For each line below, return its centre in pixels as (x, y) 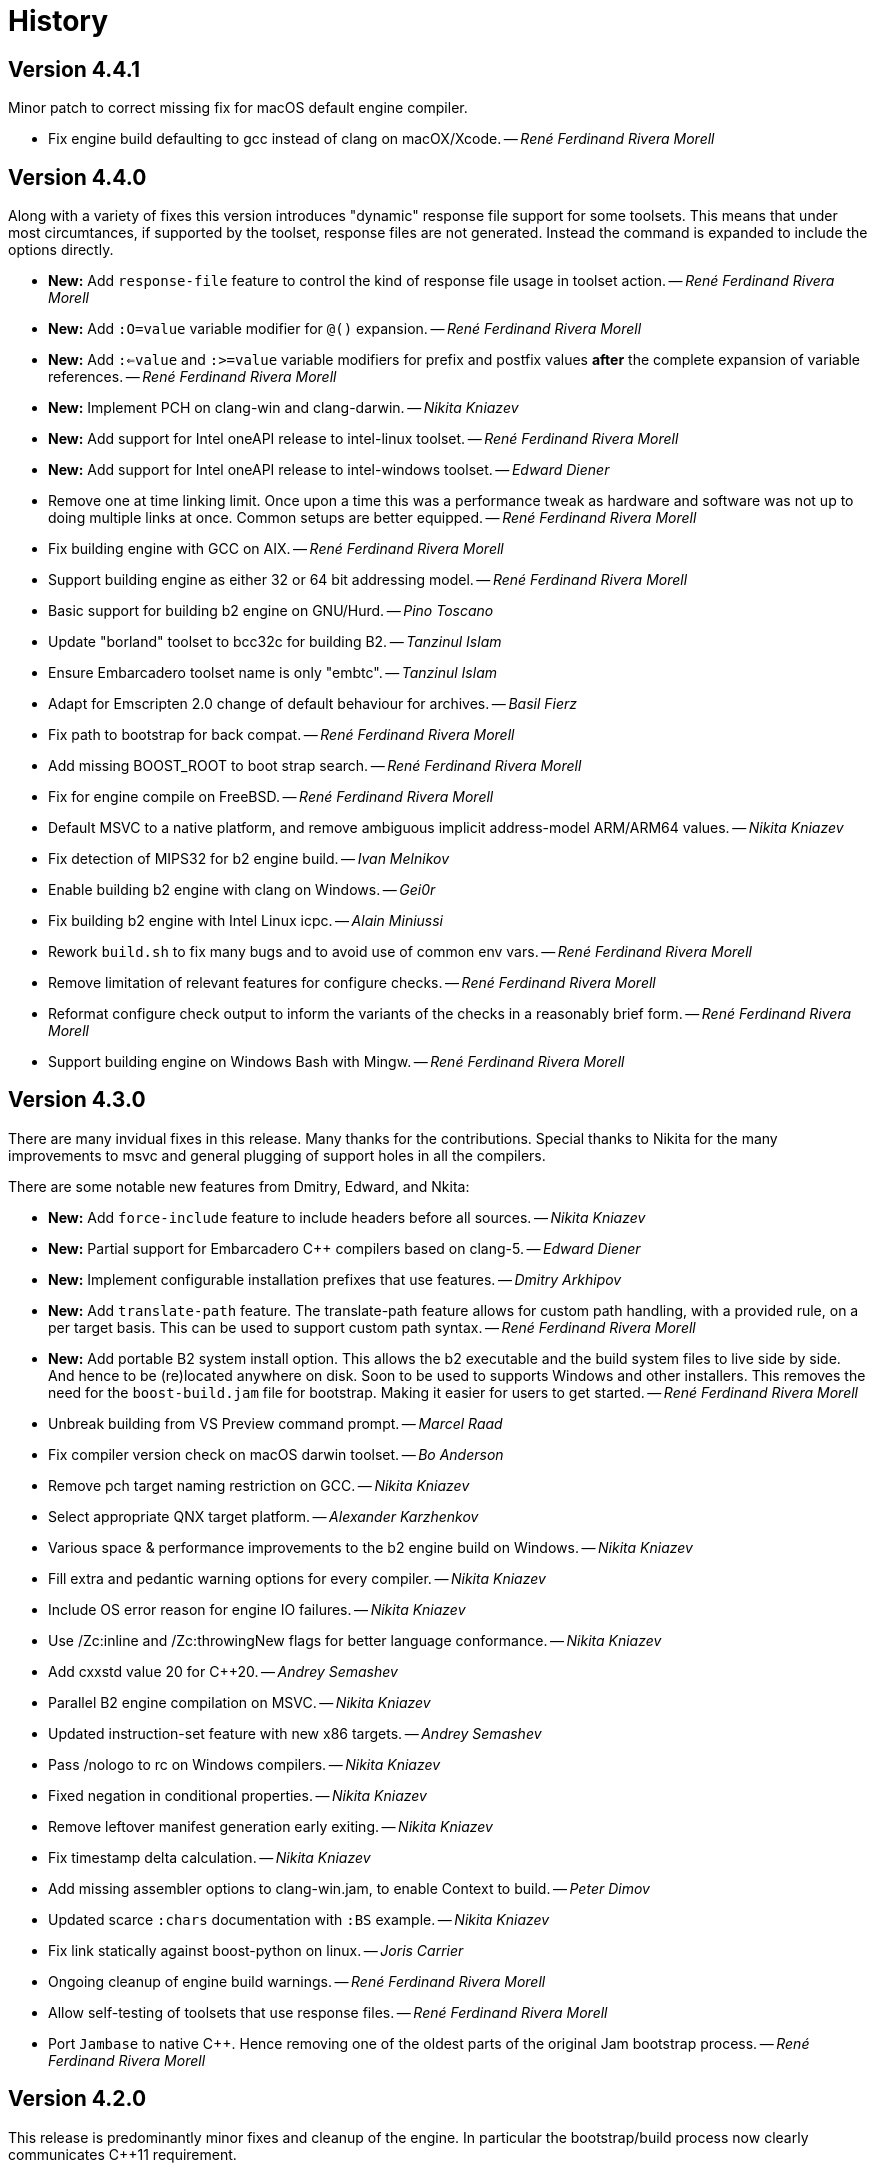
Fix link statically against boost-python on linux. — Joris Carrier (256, 1950)
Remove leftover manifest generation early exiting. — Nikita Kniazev (270, 1826)
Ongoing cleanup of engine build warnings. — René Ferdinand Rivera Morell (297, 1981)
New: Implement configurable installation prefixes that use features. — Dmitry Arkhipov (335, 1279)
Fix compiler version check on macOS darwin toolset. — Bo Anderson (276, 1454)
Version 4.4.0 (77, 177)
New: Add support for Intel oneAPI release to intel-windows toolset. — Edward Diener (329, 470)
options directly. (61, 250)
